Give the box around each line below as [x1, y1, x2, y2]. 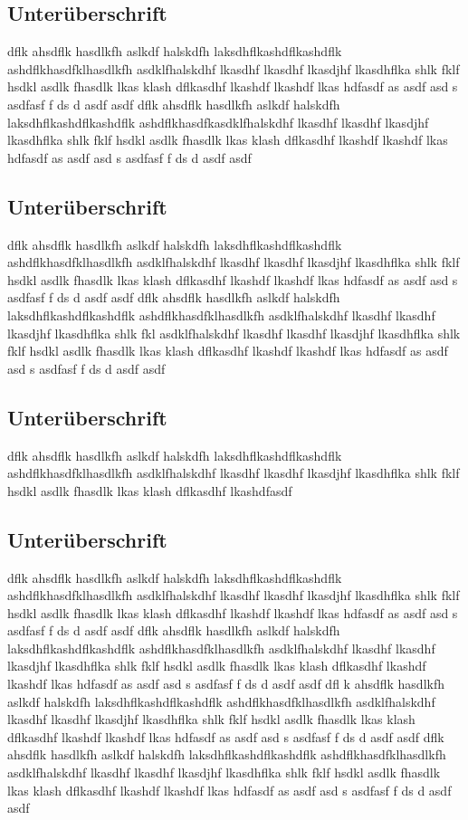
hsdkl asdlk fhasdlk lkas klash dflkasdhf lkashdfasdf [7, 481, 292, 500]
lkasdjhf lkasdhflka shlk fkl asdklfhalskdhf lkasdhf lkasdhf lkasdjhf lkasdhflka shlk [7, 323, 461, 342]
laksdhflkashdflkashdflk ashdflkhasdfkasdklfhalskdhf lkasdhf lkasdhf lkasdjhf [7, 112, 429, 131]
